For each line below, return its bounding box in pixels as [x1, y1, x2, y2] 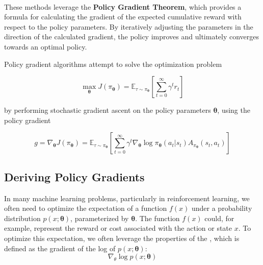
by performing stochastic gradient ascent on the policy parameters [4, 105, 211, 115]
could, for [204, 212, 234, 223]
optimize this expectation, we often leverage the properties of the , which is [4, 232, 240, 243]
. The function [135, 212, 180, 223]
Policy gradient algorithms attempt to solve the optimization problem [4, 58, 222, 69]
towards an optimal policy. [4, 41, 87, 52]
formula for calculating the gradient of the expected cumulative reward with [4, 11, 242, 22]
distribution [4, 212, 41, 223]
